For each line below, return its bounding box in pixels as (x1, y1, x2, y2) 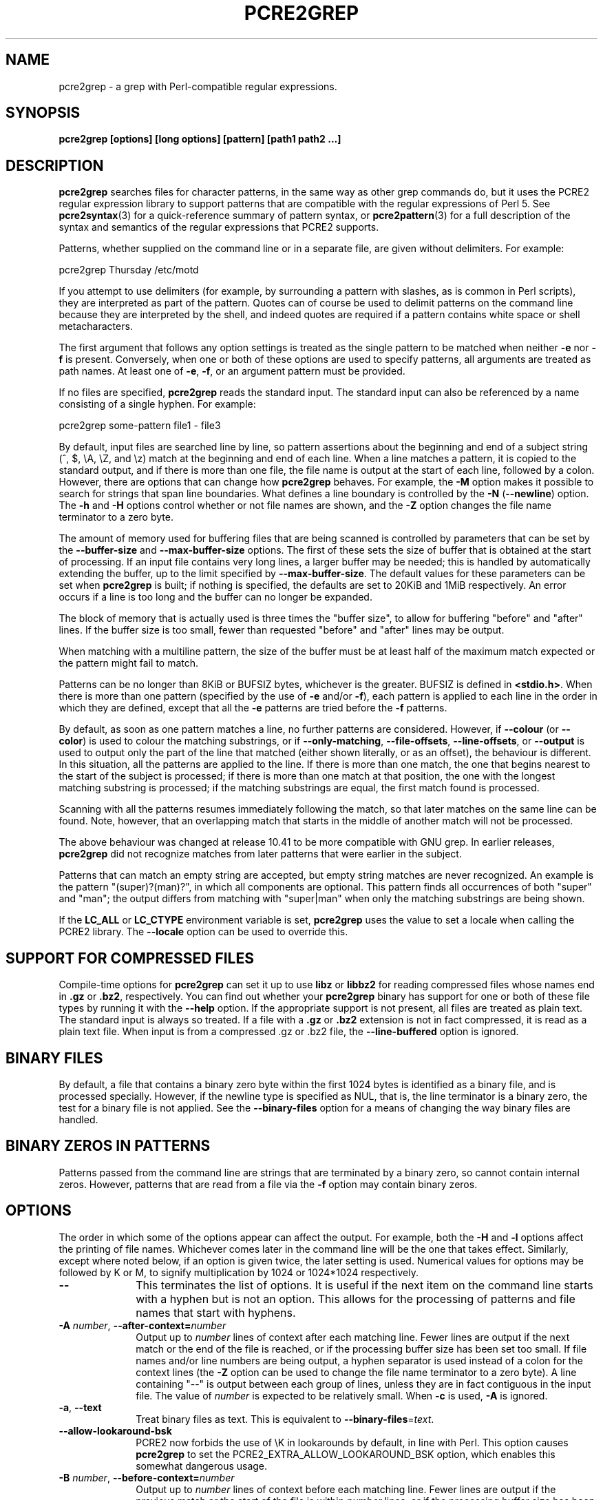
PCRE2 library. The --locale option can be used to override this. (59, 926, 348, 938)
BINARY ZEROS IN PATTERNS (6, 1137, 211, 1155)
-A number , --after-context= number (59, 1319, 226, 1331)
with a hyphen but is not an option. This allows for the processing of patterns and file (136, 1291, 575, 1306)
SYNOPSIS (6, 104, 81, 122)
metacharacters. (59, 320, 133, 333)
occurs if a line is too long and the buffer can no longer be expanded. (59, 591, 372, 603)
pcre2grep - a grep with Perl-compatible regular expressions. (59, 80, 337, 92)
